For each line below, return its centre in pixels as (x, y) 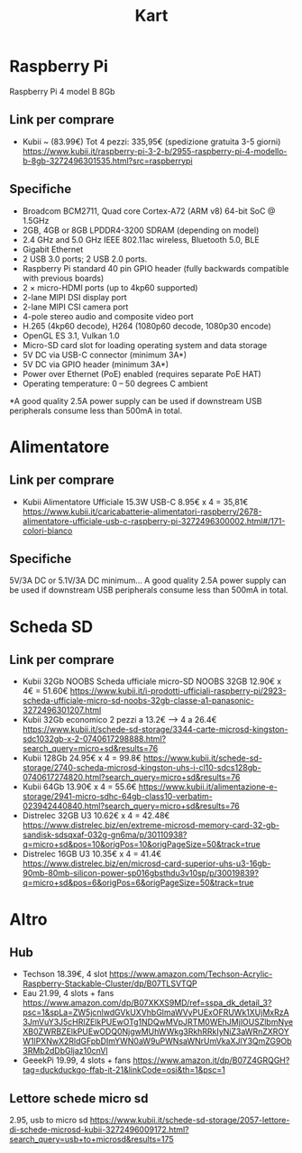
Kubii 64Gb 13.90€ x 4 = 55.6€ (79, 787)
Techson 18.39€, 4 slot (65, 974)
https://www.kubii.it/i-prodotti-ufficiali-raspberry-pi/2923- (178, 691)
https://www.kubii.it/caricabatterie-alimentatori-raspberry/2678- (142, 512)
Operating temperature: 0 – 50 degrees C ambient (115, 383)
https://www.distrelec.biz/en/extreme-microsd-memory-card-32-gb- (151, 826)
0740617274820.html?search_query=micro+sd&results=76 (131, 778)
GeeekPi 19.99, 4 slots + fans (77, 1060)
